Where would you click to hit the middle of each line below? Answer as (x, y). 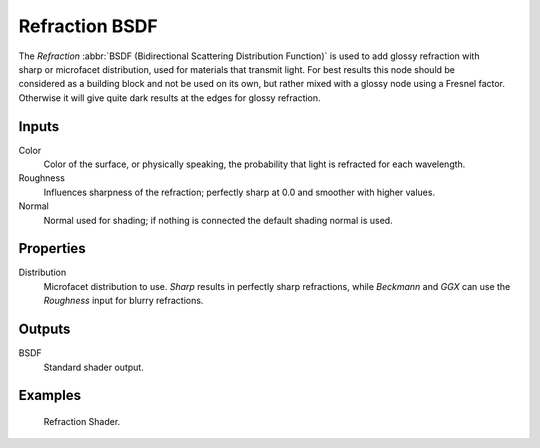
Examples (50, 395)
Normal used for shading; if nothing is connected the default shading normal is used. (218, 220)
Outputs (44, 329)
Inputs (39, 126)
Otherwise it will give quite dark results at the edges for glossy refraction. (169, 97)
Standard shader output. (93, 367)
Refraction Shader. (82, 421)
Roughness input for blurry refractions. (123, 301)
